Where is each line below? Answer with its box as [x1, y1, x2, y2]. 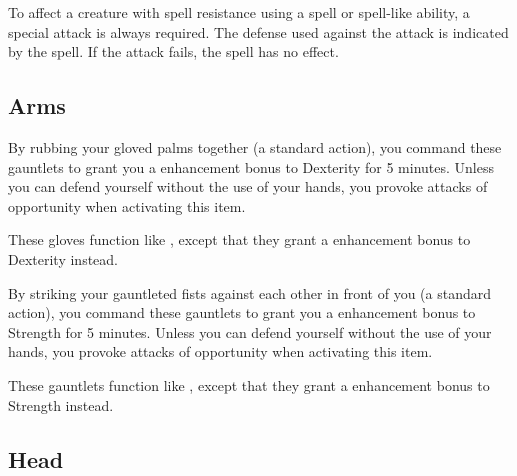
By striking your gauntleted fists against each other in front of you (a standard [8, 282, 492, 303]
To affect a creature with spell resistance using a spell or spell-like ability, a [8, 2, 470, 22]
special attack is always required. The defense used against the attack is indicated [8, 21, 509, 42]
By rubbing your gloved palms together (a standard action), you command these [8, 136, 502, 157]
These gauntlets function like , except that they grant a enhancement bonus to [8, 374, 490, 395]
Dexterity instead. [8, 248, 118, 269]
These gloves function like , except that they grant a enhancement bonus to [8, 229, 471, 250]
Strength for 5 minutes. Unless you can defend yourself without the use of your [8, 321, 492, 342]
